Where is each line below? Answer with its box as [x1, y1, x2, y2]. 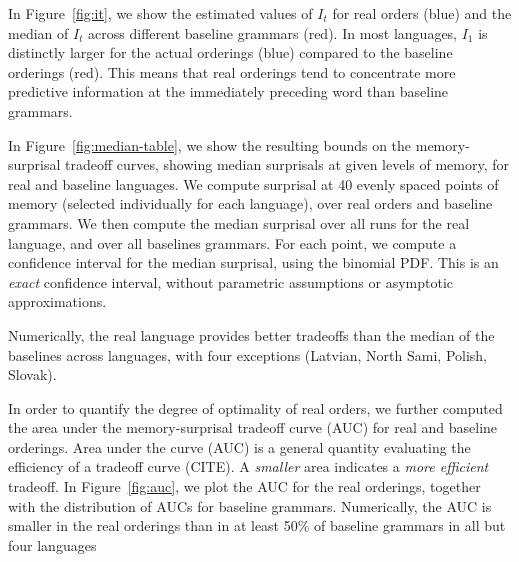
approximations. [8, 291, 107, 312]
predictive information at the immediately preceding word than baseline [8, 81, 449, 102]
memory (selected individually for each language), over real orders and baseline [8, 193, 493, 214]
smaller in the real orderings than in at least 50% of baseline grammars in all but [8, 515, 506, 536]
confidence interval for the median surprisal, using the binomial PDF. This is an [8, 252, 499, 273]
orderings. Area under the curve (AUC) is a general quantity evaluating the [8, 436, 471, 457]
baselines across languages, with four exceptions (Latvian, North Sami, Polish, [8, 344, 488, 365]
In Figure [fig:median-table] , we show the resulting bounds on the [8, 134, 412, 155]
